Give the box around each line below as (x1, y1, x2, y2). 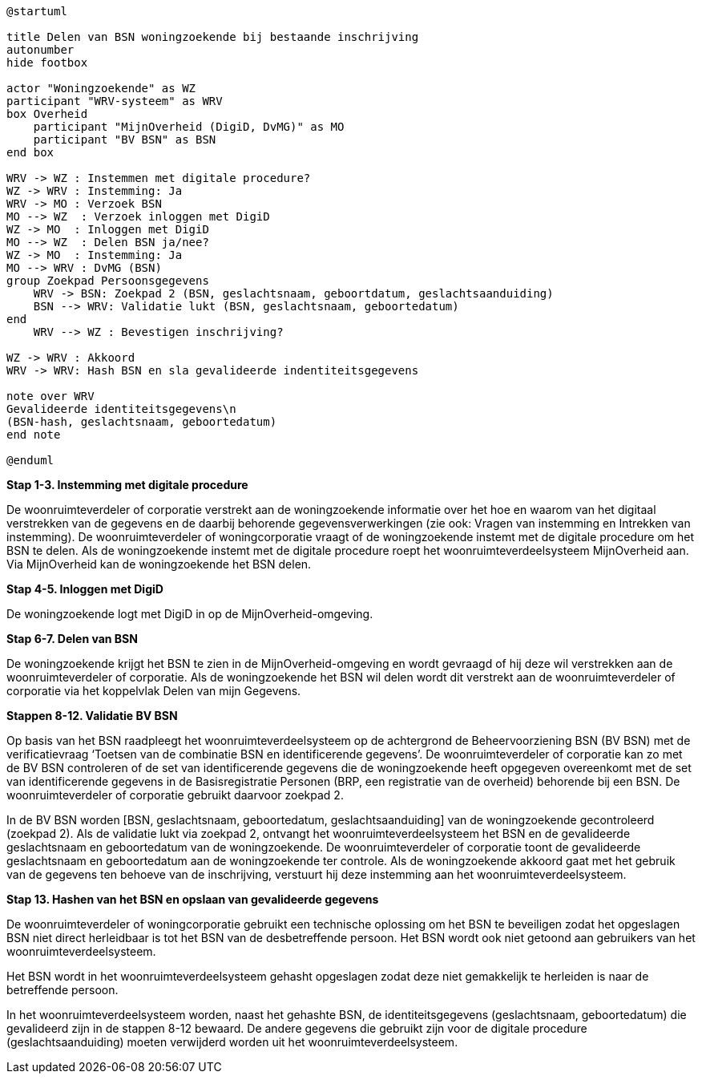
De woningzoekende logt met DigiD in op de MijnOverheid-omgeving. (6, 607, 373, 621)
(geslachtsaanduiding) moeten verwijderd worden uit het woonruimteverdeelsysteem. (6, 1035, 458, 1049)
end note (6, 428, 61, 441)
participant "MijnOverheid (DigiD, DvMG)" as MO (33, 120, 345, 133)
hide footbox (6, 56, 88, 69)
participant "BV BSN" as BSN (33, 133, 216, 146)
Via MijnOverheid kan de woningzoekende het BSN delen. (6, 557, 312, 571)
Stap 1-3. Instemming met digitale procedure (6, 478, 248, 491)
